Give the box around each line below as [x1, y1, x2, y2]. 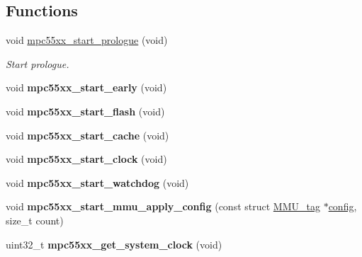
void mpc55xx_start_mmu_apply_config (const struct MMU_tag [6, 199, 320, 214]
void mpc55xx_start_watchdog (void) [6, 175, 189, 190]
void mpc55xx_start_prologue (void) [6, 33, 168, 47]
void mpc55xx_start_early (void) [6, 80, 167, 95]
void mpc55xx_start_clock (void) [6, 152, 167, 166]
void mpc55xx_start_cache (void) [6, 127, 169, 142]
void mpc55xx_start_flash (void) [6, 103, 165, 118]
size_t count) [6, 212, 64, 227]
